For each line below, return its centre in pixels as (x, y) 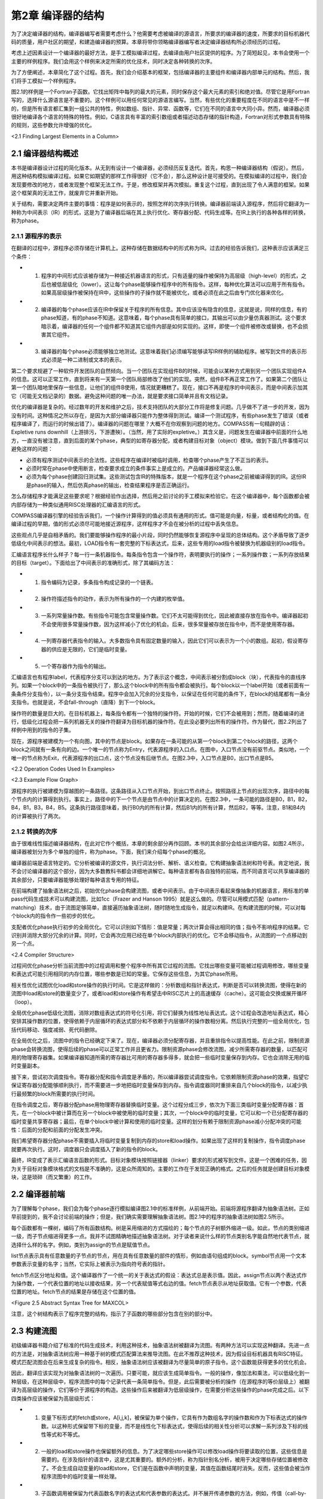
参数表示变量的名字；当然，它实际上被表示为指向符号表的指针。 (90, 1264)
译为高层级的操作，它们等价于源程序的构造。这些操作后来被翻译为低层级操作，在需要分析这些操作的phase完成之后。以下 (160, 1390)
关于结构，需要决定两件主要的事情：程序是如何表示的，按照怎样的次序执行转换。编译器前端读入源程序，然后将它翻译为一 (160, 204)
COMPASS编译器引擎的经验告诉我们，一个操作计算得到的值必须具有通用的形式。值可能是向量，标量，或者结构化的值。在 (160, 515)
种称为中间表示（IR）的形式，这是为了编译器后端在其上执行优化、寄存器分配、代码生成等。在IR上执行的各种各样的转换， (160, 212)
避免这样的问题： (32, 449)
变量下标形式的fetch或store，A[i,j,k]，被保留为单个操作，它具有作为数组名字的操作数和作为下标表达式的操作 (174, 1417)
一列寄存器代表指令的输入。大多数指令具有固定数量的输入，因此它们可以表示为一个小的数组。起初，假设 (169, 641)
